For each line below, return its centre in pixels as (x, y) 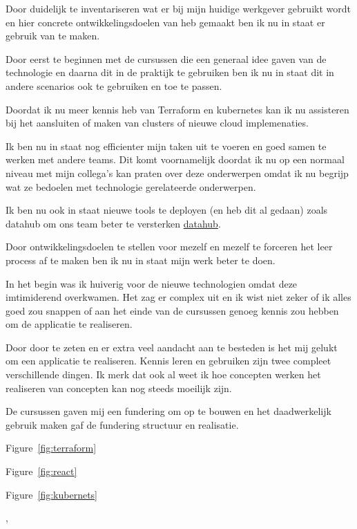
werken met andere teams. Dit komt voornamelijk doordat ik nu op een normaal (175, 159)
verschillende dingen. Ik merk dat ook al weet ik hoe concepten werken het (163, 374)
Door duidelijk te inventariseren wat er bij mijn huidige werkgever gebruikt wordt (178, 8)
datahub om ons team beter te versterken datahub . (113, 223)
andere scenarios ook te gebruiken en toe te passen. (114, 85)
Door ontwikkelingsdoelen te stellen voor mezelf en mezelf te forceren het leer (169, 247)
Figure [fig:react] (41, 471)
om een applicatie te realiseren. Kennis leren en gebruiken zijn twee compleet (168, 361)
